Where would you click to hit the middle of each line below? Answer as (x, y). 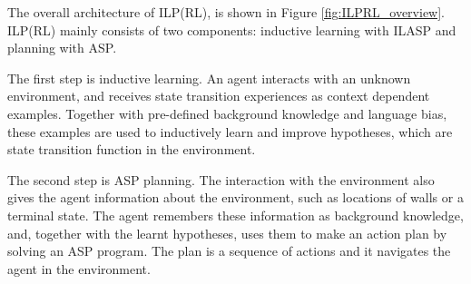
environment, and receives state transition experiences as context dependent (219, 96)
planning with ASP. (62, 48)
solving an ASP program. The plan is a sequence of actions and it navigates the (229, 251)
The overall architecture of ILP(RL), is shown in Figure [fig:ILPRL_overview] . (226, 12)
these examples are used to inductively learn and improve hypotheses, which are (230, 131)
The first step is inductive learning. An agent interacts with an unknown (209, 78)
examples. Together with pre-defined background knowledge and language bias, (227, 113)
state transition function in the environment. (132, 149)
